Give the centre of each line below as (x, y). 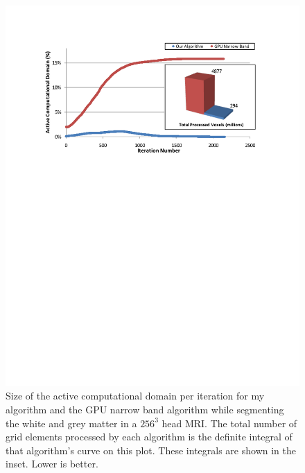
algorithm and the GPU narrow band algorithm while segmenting (145, 410)
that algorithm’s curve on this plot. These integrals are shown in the (151, 450)
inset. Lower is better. (52, 464)
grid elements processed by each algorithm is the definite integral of (149, 437)
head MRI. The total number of (229, 423)
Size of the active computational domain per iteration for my (135, 396)
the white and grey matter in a (71, 423)
